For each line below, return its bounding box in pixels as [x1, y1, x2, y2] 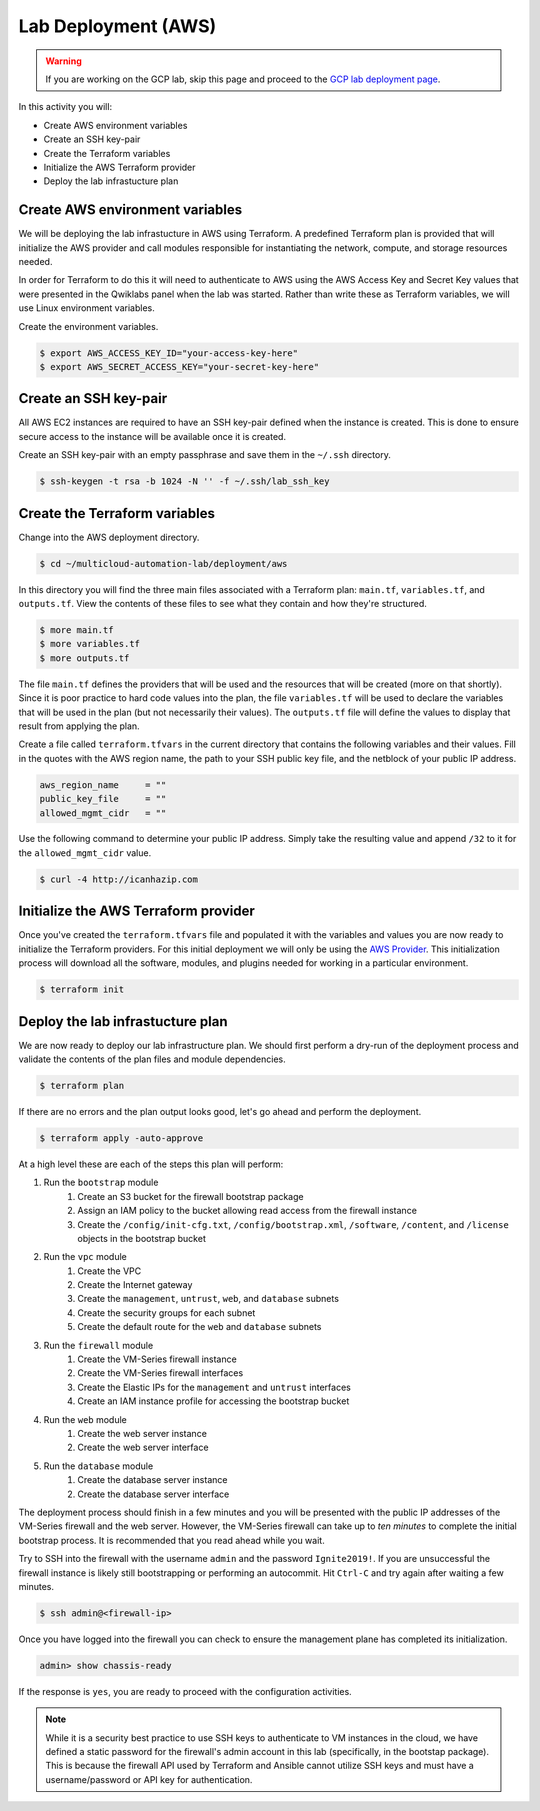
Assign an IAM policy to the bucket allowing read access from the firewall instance [77, 1205, 417, 1217]
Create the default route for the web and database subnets [77, 1321, 322, 1333]
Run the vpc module [43, 1251, 127, 1263]
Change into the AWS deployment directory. [18, 531, 200, 543]
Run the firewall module [43, 1339, 154, 1351]
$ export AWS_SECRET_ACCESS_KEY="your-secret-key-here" [39, 361, 320, 372]
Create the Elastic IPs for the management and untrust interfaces [77, 1381, 352, 1393]
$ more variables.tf [39, 638, 140, 650]
